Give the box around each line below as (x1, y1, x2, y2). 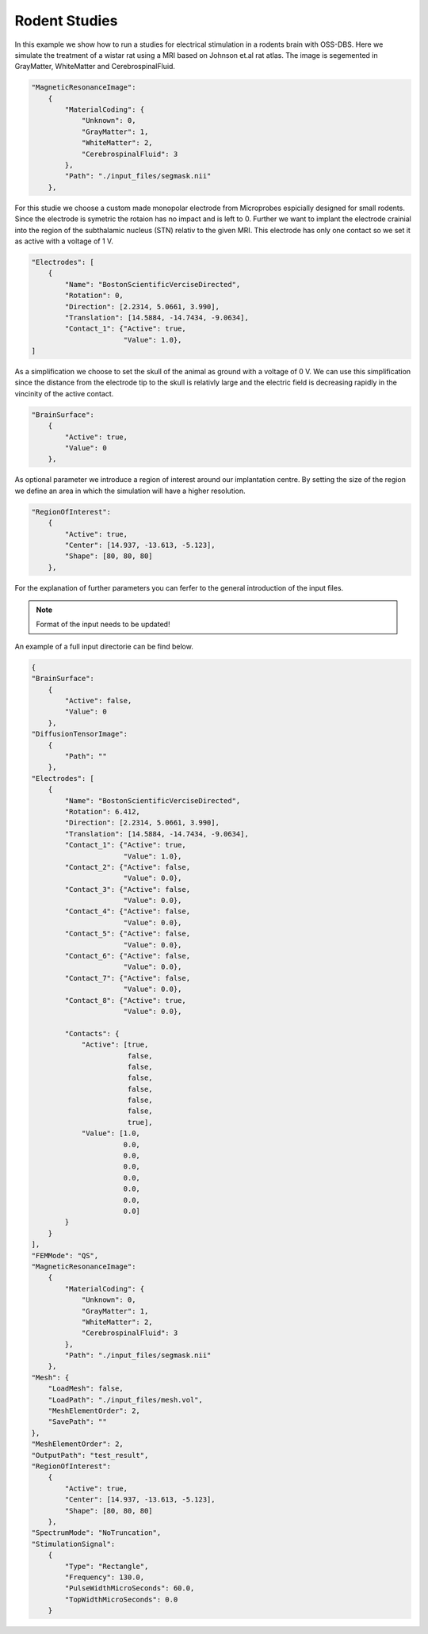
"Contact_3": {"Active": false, (64, 885, 190, 894)
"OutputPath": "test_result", (31, 1451, 149, 1460)
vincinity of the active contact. (14, 388, 114, 398)
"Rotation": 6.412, (64, 807, 140, 816)
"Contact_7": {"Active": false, (64, 974, 190, 982)
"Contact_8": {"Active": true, (64, 996, 186, 1005)
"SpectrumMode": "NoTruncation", (31, 1529, 162, 1537)
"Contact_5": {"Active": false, (64, 929, 190, 939)
